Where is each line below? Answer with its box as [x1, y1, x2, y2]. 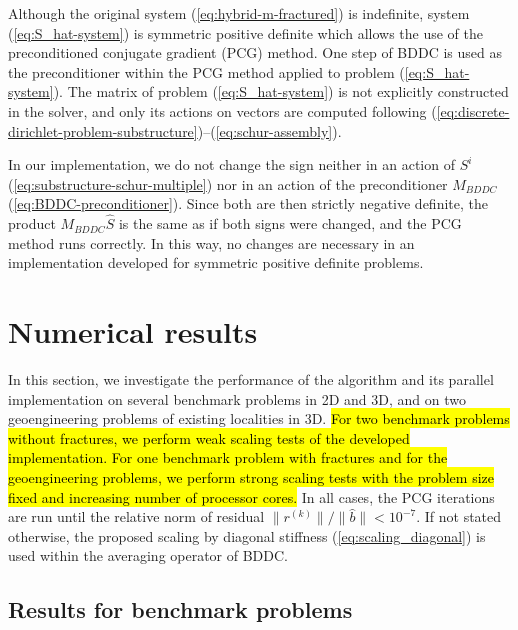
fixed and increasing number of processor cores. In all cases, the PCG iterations [8, 486, 495, 507]
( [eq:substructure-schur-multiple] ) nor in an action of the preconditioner [8, 173, 448, 194]
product [8, 213, 56, 234]
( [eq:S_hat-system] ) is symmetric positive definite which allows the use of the [8, 22, 483, 43]
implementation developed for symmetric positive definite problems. [8, 252, 424, 273]
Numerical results [8, 311, 258, 352]
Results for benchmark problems [8, 594, 353, 625]
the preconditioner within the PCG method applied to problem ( [8, 61, 405, 82]
